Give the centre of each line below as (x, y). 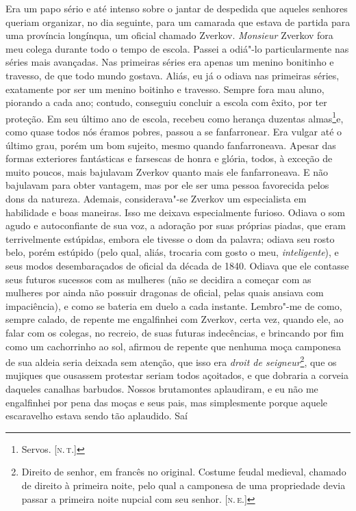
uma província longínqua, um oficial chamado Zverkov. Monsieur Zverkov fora (169, 35)
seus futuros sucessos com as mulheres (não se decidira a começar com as (158, 279)
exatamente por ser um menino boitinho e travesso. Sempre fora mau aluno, (165, 89)
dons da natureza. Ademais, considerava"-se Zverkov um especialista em (156, 198)
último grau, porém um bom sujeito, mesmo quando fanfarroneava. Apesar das (171, 145)
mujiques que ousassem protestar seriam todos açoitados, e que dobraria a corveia (177, 375)
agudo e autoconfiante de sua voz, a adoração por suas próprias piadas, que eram (176, 225)
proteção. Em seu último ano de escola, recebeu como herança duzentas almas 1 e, (175, 117)
